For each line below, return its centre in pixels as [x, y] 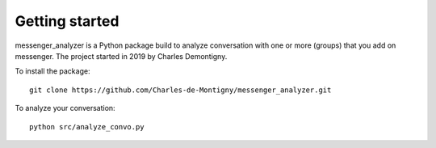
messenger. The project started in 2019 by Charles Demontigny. [121, 56]
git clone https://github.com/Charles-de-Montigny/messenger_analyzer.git [180, 90]
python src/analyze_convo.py [87, 127]
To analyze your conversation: [65, 108]
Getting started [67, 21]
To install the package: [52, 71]
